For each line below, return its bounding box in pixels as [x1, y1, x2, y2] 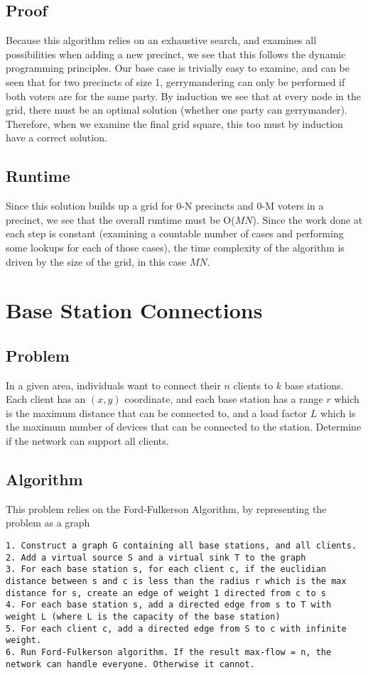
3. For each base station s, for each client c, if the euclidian [6, 564, 327, 575]
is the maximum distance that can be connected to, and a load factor [6, 405, 308, 420]
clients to [233, 377, 274, 392]
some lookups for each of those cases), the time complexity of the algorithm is [6, 239, 345, 254]
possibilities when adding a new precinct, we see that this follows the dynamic [6, 46, 346, 61]
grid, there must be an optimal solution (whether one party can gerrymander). [6, 102, 347, 117]
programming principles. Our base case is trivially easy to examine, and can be [6, 60, 350, 75]
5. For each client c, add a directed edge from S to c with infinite [6, 623, 347, 634]
